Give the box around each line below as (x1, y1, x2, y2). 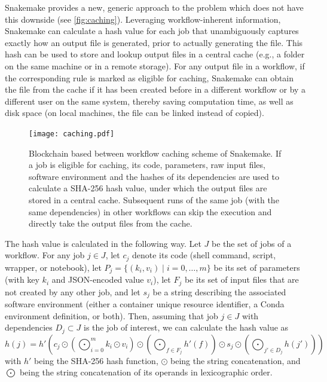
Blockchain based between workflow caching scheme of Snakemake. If (29, 146, 282, 159)
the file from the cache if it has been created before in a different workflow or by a (5, 83, 306, 96)
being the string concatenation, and (170, 354, 301, 366)
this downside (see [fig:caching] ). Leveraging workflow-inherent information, (5, 13, 281, 25)
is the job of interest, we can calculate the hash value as (83, 321, 289, 334)
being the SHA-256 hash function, (34, 354, 158, 366)
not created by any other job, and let (5, 285, 140, 298)
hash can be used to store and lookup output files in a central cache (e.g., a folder (5, 48, 305, 60)
